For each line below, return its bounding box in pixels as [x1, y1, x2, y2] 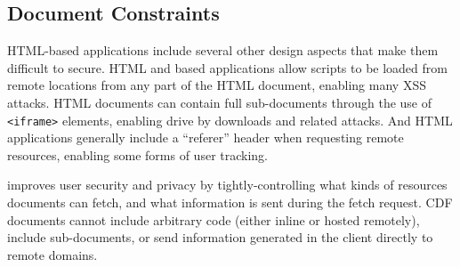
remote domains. [7, 245, 98, 263]
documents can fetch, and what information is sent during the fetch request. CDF [7, 193, 453, 212]
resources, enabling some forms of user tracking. [7, 145, 269, 164]
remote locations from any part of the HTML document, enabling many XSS [7, 76, 426, 94]
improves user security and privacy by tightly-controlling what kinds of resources [7, 175, 448, 194]
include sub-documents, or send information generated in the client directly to [7, 228, 433, 247]
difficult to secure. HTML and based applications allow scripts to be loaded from [7, 58, 448, 77]
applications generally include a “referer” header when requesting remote [7, 128, 404, 147]
